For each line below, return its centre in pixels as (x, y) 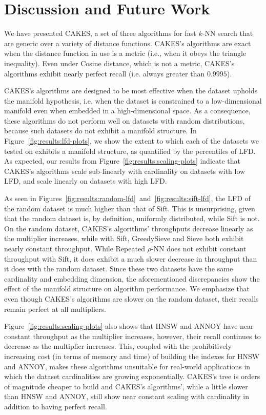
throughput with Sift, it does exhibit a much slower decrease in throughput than (131, 258)
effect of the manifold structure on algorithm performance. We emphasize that (127, 289)
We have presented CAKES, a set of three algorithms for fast (100, 33)
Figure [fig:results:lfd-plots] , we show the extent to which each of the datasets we (131, 141)
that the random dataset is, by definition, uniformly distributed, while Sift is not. (132, 218)
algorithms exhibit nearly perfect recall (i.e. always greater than (105, 73)
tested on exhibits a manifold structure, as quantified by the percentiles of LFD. (130, 151)
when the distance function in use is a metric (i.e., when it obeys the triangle (125, 53)
